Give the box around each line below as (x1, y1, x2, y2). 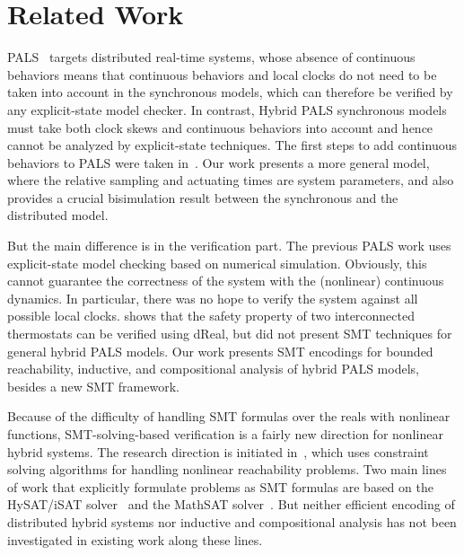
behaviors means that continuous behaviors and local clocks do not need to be (7, 65, 437, 84)
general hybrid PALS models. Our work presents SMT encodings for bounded (7, 341, 433, 360)
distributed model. (7, 206, 109, 225)
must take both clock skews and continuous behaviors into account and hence (7, 118, 433, 137)
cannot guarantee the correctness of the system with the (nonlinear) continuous (7, 271, 444, 290)
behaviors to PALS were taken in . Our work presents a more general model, (7, 153, 430, 172)
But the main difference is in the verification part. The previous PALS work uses (7, 236, 451, 255)
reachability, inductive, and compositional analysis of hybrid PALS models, (7, 359, 419, 378)
